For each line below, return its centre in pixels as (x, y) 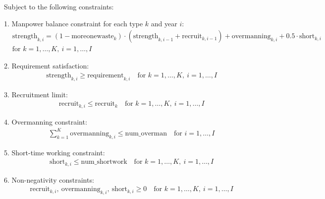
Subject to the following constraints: (59, 6)
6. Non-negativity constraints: (49, 179)
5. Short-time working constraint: (54, 152)
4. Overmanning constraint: (46, 121)
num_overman (146, 133)
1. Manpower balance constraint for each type (74, 23)
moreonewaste (93, 36)
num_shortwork (104, 162)
